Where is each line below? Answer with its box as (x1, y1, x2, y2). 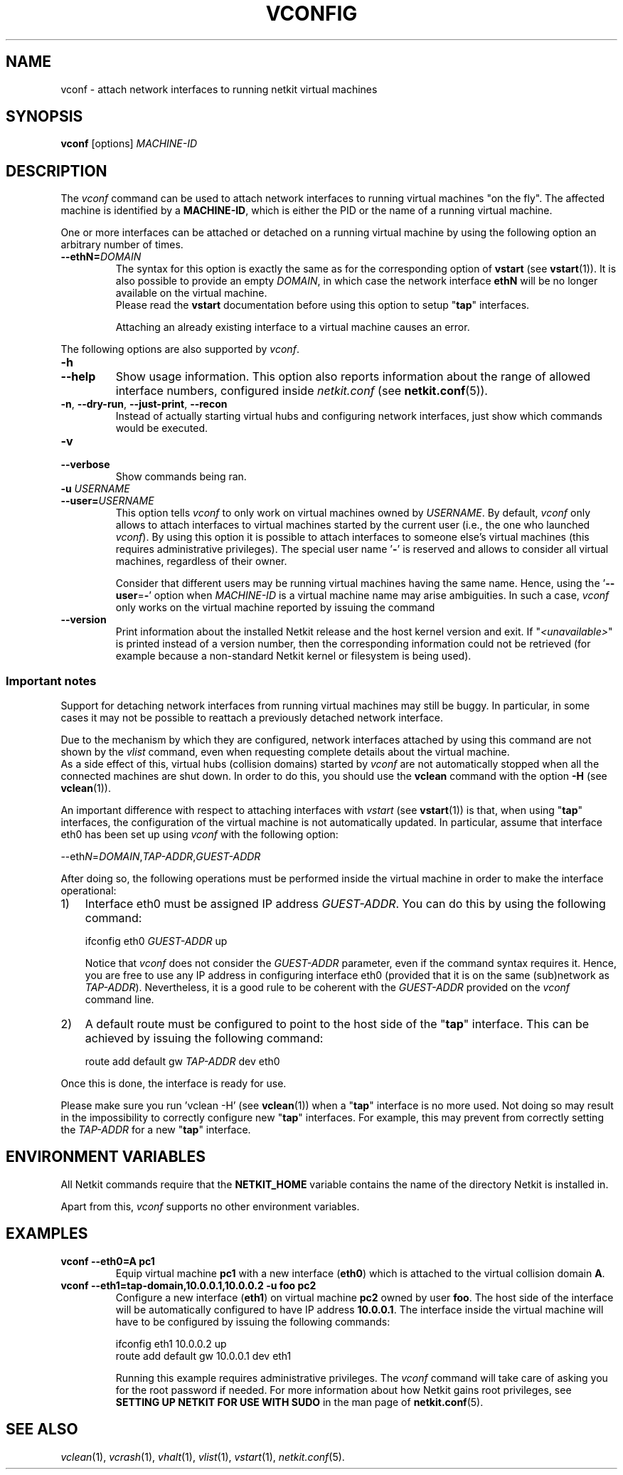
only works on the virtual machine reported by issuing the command (115, 601, 435, 614)
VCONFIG (265, 1, 358, 26)
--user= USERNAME (60, 495, 154, 507)
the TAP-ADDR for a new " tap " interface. (60, 1124, 251, 1136)
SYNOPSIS (6, 107, 83, 126)
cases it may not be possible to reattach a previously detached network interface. (60, 712, 444, 724)
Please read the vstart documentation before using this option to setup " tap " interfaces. (115, 299, 530, 312)
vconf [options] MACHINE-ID (60, 137, 198, 150)
